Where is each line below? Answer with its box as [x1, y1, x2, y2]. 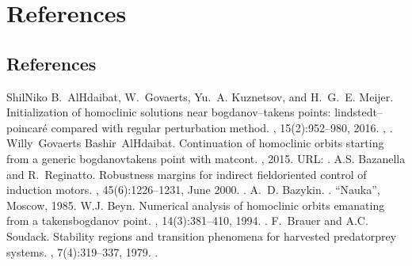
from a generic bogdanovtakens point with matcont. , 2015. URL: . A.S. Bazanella [6, 150, 406, 166]
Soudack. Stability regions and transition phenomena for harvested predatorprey [6, 227, 397, 244]
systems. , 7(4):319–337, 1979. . [6, 243, 158, 260]
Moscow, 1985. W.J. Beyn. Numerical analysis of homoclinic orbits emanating [6, 196, 385, 213]
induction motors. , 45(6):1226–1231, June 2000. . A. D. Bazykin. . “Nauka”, [6, 181, 380, 198]
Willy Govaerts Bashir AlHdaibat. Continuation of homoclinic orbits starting [6, 135, 384, 151]
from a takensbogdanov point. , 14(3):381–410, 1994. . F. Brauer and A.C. [6, 212, 368, 229]
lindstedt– [334, 104, 383, 120]
